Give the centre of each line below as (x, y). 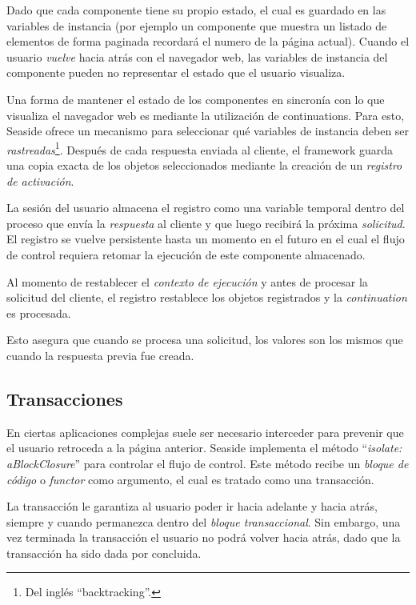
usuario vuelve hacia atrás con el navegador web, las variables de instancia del (197, 56)
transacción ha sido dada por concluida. (104, 553)
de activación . (40, 180)
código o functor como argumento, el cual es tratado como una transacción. (190, 479)
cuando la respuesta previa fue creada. (100, 355)
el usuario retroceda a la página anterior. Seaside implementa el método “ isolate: (204, 448)
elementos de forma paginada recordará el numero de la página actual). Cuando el (208, 41)
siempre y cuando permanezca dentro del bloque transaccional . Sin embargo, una (204, 521)
